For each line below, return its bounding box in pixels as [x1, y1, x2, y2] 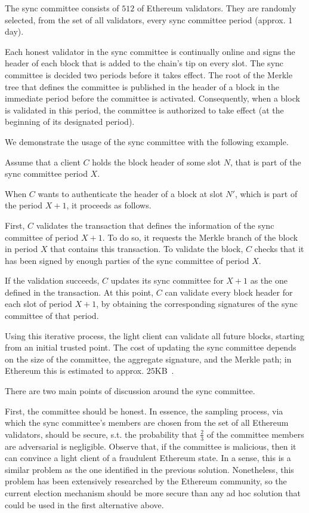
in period [5, 242, 38, 255]
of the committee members [206, 428, 304, 440]
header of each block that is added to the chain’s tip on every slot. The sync [5, 57, 284, 69]
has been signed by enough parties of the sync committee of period [5, 254, 249, 266]
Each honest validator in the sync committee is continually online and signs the [5, 45, 295, 57]
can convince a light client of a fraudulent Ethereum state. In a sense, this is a [5, 451, 291, 464]
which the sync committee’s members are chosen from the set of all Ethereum [5, 416, 289, 429]
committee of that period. [5, 309, 99, 322]
